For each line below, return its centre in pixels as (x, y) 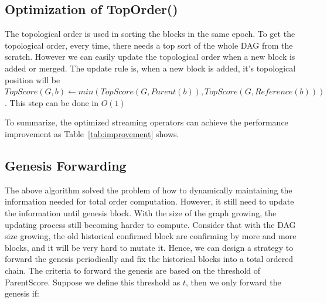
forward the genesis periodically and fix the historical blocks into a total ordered (149, 259)
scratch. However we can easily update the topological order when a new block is (150, 57)
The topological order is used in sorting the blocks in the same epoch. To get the (150, 34)
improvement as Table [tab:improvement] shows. (92, 133)
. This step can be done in (52, 102)
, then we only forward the (234, 282)
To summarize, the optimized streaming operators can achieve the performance (147, 122)
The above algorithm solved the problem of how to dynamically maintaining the (149, 190)
